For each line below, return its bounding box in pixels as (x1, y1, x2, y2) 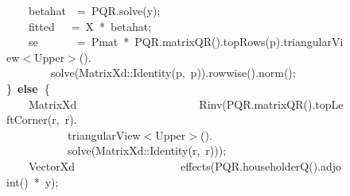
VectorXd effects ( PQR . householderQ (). (29, 157, 321, 174)
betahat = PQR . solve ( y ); (29, 2, 161, 18)
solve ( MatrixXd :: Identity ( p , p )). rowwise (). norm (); (51, 64, 296, 81)
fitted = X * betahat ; (29, 17, 152, 34)
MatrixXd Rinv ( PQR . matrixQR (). (29, 95, 316, 112)
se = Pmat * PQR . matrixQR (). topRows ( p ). (29, 33, 284, 50)
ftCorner (6, 111, 48, 128)
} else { (6, 79, 50, 96)
